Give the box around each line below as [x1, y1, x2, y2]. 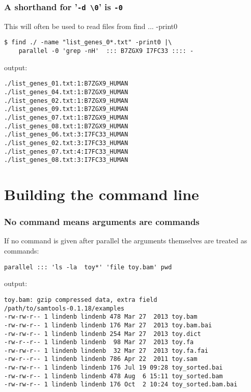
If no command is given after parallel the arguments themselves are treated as [4, 235, 247, 246]
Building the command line [4, 184, 199, 205]
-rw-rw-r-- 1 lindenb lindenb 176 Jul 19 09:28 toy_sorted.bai [4, 364, 223, 372]
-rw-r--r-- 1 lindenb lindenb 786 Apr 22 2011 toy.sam [4, 355, 198, 363]
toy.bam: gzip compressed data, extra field [4, 296, 157, 303]
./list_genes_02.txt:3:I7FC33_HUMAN [4, 139, 128, 147]
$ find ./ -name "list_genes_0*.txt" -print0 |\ [4, 39, 172, 46]
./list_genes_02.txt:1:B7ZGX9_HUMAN [4, 97, 128, 104]
